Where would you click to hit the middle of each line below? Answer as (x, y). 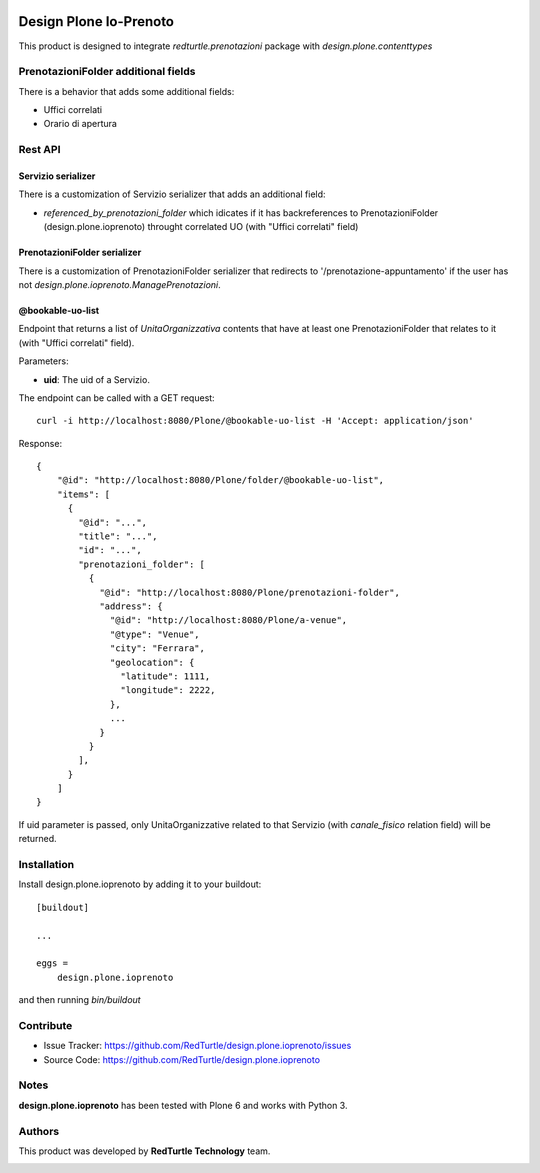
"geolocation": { (152, 662)
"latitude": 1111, (165, 676)
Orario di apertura (80, 124)
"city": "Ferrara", (157, 648)
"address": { (131, 606)
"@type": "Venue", (155, 634)
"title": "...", (118, 536)
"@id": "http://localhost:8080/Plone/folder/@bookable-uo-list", (220, 480)
